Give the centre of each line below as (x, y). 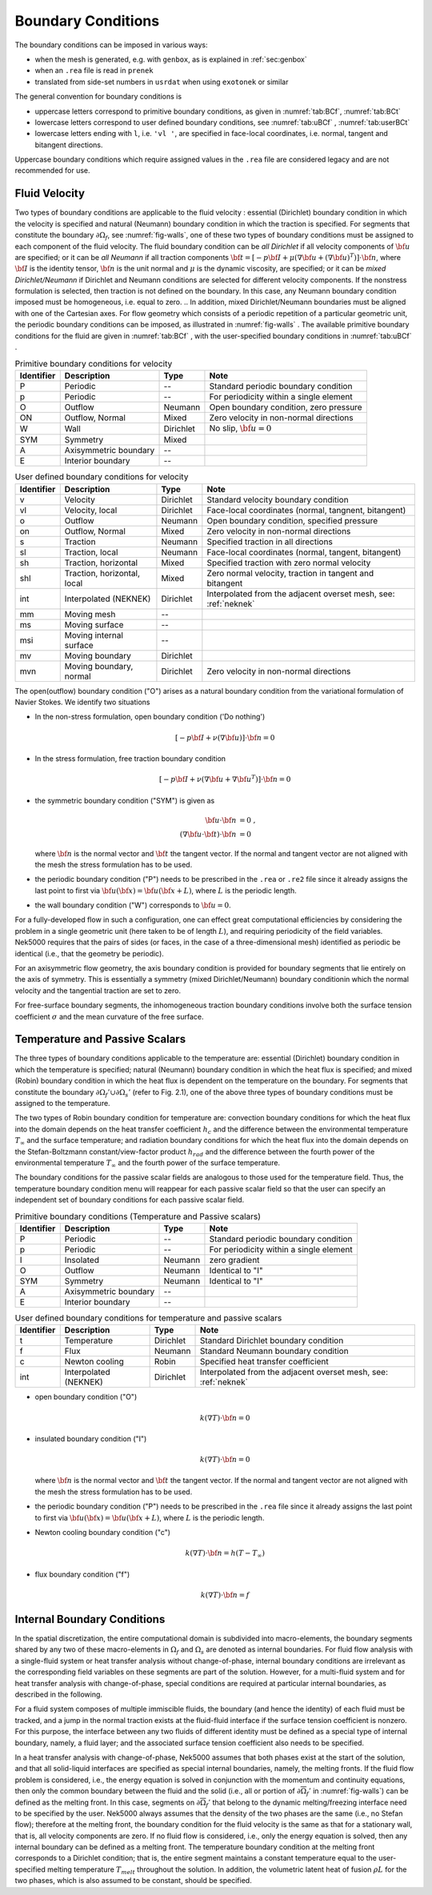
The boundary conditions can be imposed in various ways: (111, 45)
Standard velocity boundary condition (278, 499)
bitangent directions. (69, 145)
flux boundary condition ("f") (82, 1574)
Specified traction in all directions (270, 542)
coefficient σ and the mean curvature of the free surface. (109, 1016)
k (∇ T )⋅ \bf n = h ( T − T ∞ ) (225, 1554)
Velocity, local (91, 510)
